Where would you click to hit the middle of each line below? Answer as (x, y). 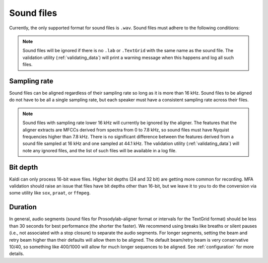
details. (17, 254)
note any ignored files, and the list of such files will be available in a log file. (100, 150)
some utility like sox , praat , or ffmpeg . (50, 193)
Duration (23, 207)
